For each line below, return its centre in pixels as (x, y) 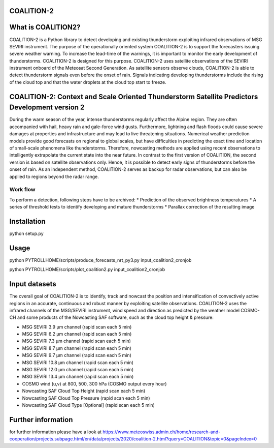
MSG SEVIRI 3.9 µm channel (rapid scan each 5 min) (77, 327)
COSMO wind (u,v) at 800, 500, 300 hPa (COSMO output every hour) (94, 383)
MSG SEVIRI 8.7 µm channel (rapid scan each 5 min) (77, 348)
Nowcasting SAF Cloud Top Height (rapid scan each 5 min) (84, 391)
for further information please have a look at (55, 432)
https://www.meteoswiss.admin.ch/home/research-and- (161, 432)
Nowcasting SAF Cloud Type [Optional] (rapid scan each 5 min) (88, 405)
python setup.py (27, 233)
